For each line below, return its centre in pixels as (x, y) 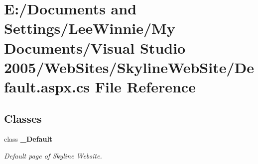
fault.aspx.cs (47, 86)
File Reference (145, 86)
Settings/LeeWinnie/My (90, 28)
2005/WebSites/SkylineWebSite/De (129, 67)
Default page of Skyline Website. (53, 155)
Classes (23, 118)
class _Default (28, 139)
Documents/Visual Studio (95, 47)
